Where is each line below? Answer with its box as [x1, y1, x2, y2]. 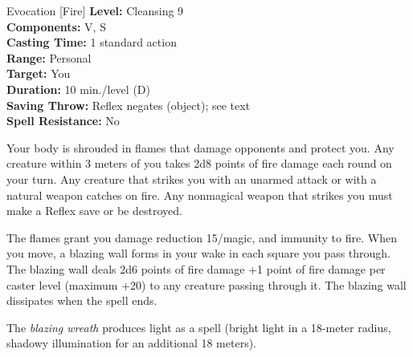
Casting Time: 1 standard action [6, 34, 177, 51]
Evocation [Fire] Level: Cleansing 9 [6, 2, 184, 18]
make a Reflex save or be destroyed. [6, 202, 182, 219]
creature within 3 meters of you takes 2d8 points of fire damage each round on [6, 155, 392, 172]
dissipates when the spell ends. [6, 292, 157, 309]
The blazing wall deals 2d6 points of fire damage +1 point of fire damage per [6, 260, 386, 277]
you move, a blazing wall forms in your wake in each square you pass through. [6, 245, 391, 262]
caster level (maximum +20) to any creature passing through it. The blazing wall [6, 276, 407, 293]
